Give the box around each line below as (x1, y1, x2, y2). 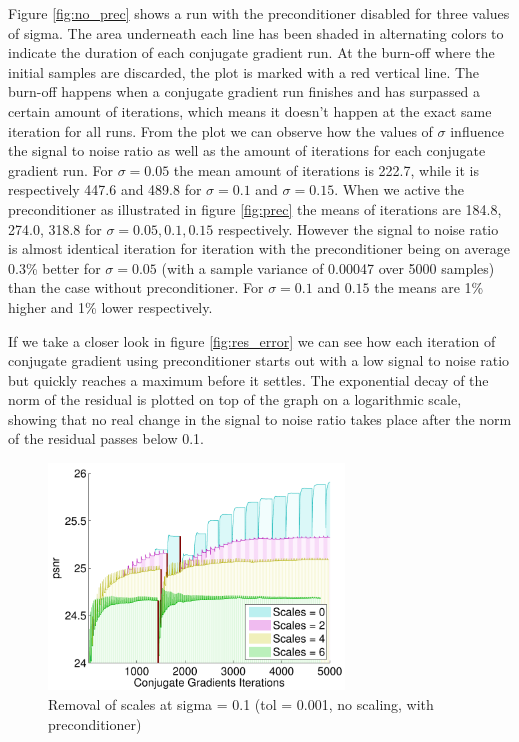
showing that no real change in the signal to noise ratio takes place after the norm (8, 408, 512, 429)
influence (450, 120, 504, 141)
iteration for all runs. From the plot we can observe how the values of (8, 120, 433, 141)
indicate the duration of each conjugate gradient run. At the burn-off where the (8, 42, 495, 63)
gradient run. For (8, 159, 113, 180)
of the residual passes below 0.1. (8, 428, 204, 449)
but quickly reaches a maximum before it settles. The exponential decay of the (8, 369, 489, 390)
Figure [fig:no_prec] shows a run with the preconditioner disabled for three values (8, 3, 510, 23)
